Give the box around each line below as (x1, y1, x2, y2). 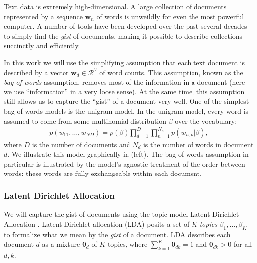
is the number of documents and (32, 139, 130, 149)
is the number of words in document (143, 139, 254, 149)
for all (233, 239, 252, 249)
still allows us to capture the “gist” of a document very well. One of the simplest (4, 96, 249, 106)
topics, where (107, 239, 148, 249)
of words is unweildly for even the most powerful (96, 11, 244, 21)
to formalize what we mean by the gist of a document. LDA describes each (4, 229, 231, 239)
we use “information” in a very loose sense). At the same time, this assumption (4, 86, 245, 96)
